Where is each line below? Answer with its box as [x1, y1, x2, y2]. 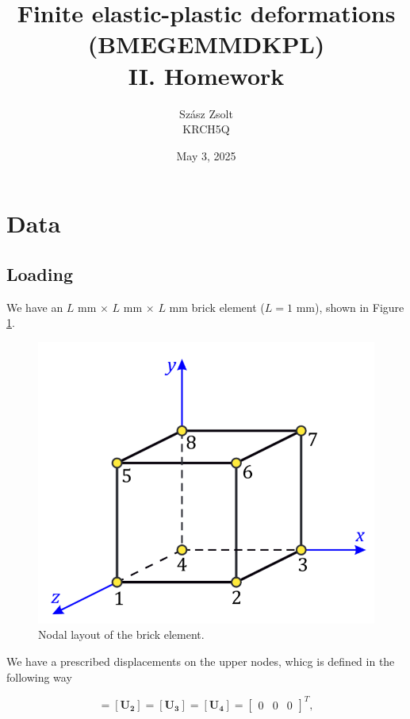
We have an [6, 298, 63, 315]
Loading [6, 261, 73, 286]
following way [6, 668, 72, 685]
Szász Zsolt [179, 105, 233, 121]
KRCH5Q [182, 121, 230, 137]
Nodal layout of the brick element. [38, 626, 205, 643]
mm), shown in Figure [296, 298, 404, 315]
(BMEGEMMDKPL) [87, 28, 325, 60]
